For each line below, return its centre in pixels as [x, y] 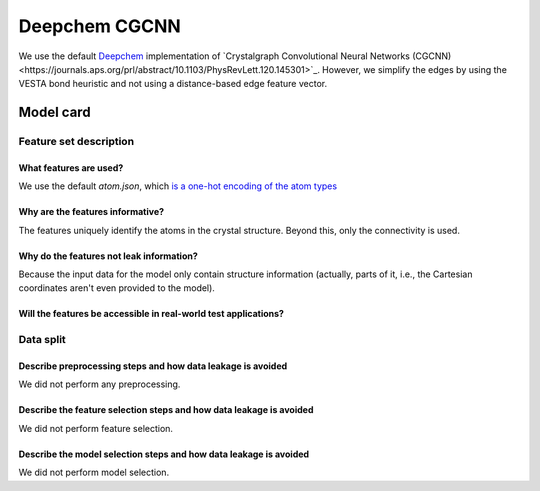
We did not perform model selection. [94, 472]
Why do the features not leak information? [108, 256]
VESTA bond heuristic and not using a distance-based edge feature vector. [173, 84]
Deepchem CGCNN [100, 26]
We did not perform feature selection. [96, 428]
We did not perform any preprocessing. [99, 384]
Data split [42, 340]
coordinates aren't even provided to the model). [116, 288]
